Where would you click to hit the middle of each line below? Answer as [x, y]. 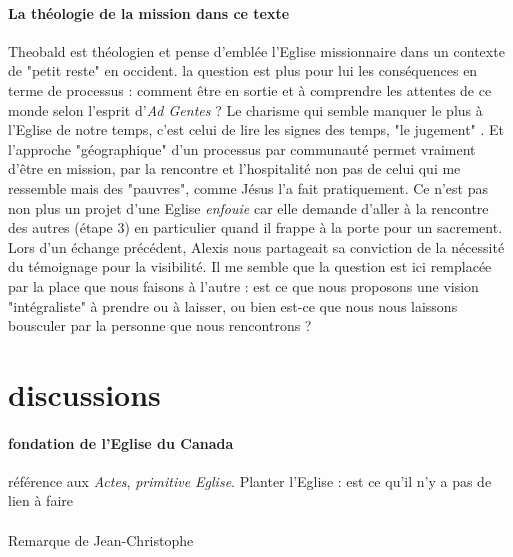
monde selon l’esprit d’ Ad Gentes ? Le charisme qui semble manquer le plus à [245, 109]
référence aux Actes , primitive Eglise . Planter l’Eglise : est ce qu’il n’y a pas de [250, 480]
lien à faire [40, 500]
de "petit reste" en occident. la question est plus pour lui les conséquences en [243, 70]
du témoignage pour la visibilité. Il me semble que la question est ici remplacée [250, 266]
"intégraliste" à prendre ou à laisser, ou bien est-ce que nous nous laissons [233, 305]
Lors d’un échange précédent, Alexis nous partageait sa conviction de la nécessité [256, 246]
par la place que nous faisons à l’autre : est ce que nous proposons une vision [243, 285]
